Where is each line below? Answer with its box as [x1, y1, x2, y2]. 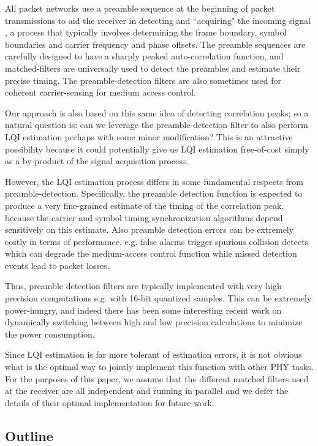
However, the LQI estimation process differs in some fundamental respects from [5, 175, 303, 187]
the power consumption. [5, 327, 95, 340]
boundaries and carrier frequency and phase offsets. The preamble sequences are [5, 37, 306, 50]
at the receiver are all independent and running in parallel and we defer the [5, 384, 289, 397]
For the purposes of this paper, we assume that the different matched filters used [5, 372, 309, 385]
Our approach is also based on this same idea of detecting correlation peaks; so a [5, 106, 309, 119]
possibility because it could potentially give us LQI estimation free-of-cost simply [5, 142, 309, 155]
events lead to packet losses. [5, 259, 110, 271]
